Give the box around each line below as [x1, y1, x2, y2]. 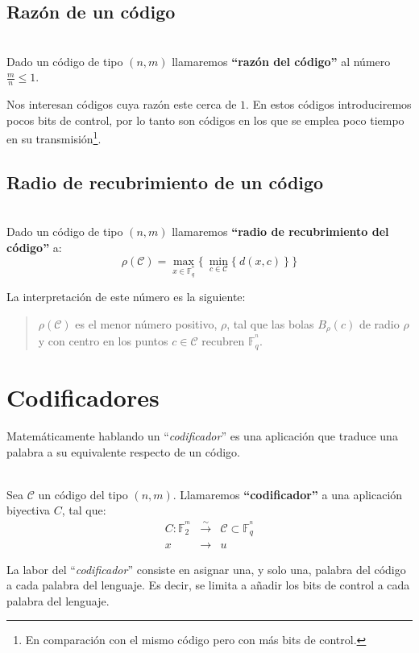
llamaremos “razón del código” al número [172, 52, 391, 69]
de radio [359, 315, 400, 332]
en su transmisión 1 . [6, 128, 102, 147]
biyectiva [6, 502, 51, 519]
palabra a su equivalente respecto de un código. [6, 443, 240, 460]
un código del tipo [38, 486, 128, 502]
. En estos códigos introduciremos [246, 96, 412, 113]
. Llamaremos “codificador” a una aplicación [172, 486, 403, 502]
